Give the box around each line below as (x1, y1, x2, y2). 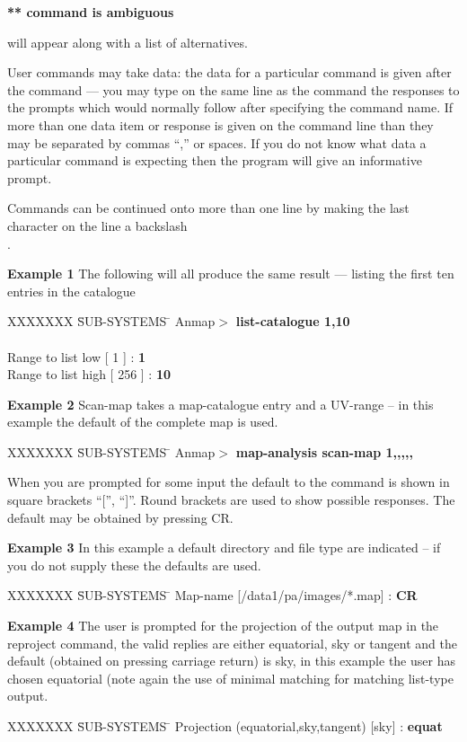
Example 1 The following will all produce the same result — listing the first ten (7, 264, 454, 283)
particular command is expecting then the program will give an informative (7, 151, 422, 170)
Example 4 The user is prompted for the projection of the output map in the (7, 616, 439, 635)
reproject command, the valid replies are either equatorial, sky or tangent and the (7, 633, 457, 652)
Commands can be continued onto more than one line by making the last (7, 199, 410, 217)
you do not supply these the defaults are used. (7, 555, 261, 574)
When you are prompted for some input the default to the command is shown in (7, 473, 450, 491)
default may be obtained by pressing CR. (7, 508, 233, 526)
